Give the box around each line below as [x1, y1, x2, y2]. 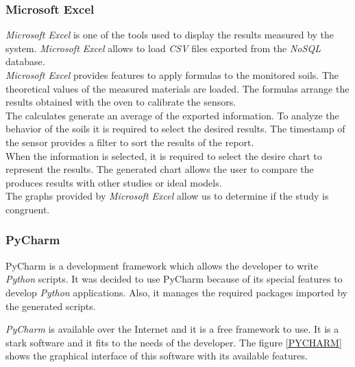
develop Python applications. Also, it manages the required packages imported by [5, 285, 347, 299]
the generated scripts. [5, 298, 96, 313]
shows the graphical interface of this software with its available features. [5, 348, 308, 363]
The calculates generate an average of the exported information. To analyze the [5, 108, 339, 122]
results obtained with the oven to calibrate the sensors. [5, 95, 236, 109]
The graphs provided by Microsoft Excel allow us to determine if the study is [5, 189, 329, 203]
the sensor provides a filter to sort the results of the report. [5, 134, 254, 149]
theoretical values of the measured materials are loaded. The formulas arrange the [5, 81, 350, 95]
